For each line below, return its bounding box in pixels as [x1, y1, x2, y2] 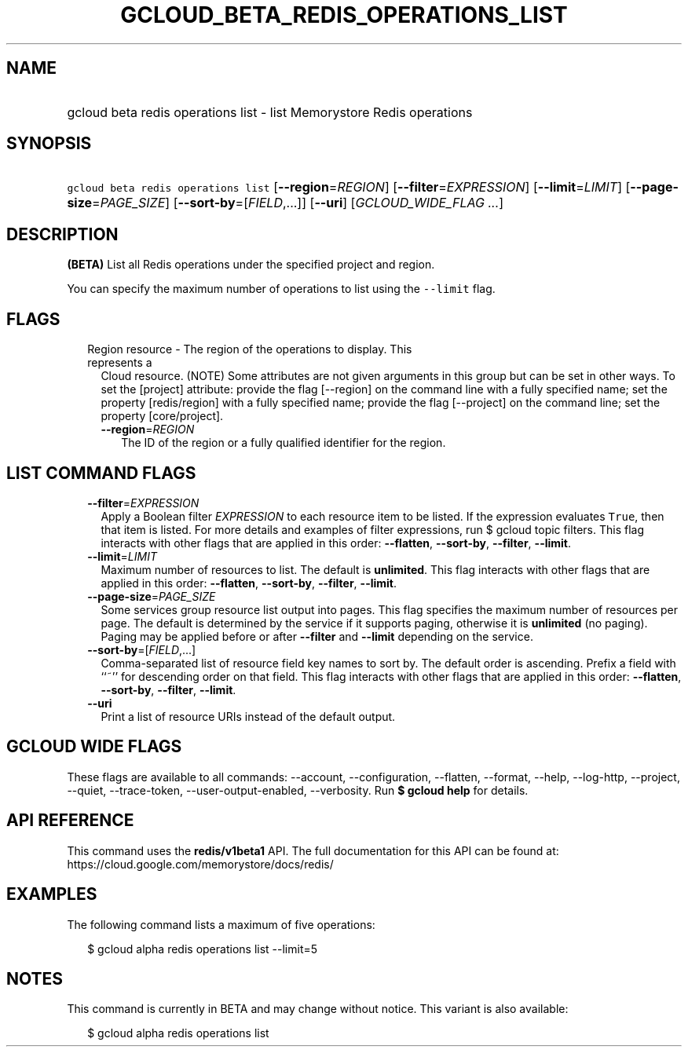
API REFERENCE [6, 810, 134, 831]
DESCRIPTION [6, 224, 119, 244]
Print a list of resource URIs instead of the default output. [101, 709, 396, 723]
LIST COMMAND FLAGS [6, 463, 196, 483]
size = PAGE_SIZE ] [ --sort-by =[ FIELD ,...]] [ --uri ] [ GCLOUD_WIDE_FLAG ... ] [67, 195, 504, 211]
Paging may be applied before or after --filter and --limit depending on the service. [101, 629, 533, 643]
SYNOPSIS [6, 133, 92, 154]
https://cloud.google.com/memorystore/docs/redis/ [67, 857, 334, 871]
